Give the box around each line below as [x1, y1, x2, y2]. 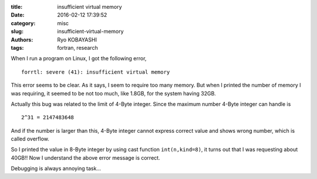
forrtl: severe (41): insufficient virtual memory [21, 68, 170, 75]
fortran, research [57, 44, 98, 51]
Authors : [11, 36, 33, 43]
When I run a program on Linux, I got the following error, [11, 55, 147, 62]
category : [11, 19, 36, 26]
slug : [11, 28, 23, 35]
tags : [11, 44, 24, 51]
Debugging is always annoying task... [11, 165, 102, 172]
